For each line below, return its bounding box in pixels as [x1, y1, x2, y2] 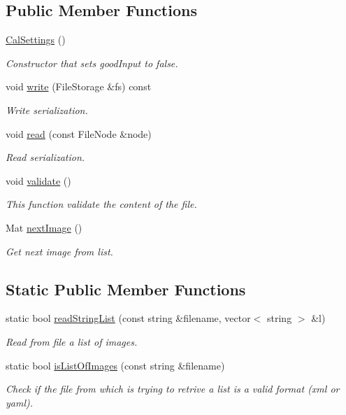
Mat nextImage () [6, 220, 82, 234]
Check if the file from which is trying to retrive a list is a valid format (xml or [6, 381, 340, 396]
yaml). [6, 395, 34, 409]
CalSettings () [6, 32, 66, 47]
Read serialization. [6, 150, 85, 164]
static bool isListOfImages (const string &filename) [6, 358, 225, 372]
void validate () [6, 173, 71, 188]
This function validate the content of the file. [6, 197, 197, 211]
